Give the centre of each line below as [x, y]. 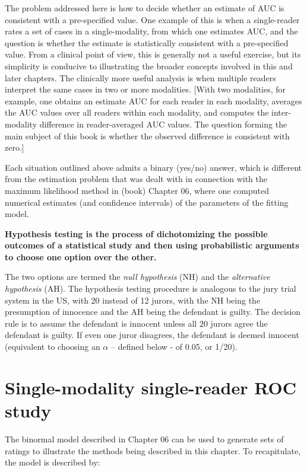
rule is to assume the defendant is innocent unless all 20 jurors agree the [136, 323]
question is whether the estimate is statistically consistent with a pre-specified [147, 42]
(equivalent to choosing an [53, 347]
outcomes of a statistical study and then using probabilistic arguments [152, 245]
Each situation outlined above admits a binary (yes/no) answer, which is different [153, 167]
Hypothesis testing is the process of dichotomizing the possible [136, 233]
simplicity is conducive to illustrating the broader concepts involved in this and [149, 66]
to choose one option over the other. [81, 256]
